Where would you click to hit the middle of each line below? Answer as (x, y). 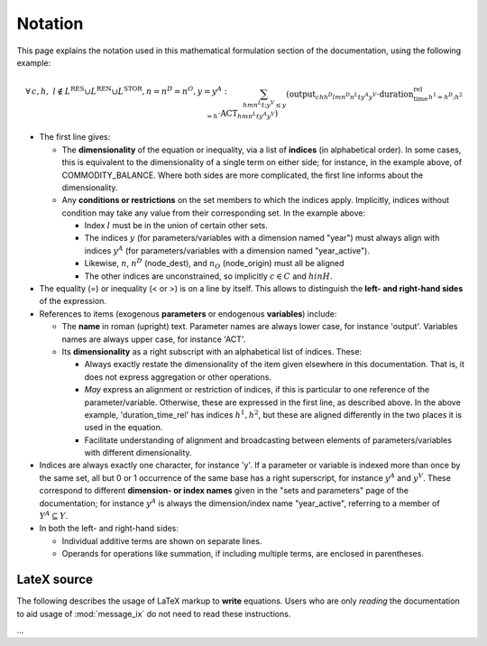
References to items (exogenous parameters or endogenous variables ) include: (188, 314)
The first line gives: (75, 137)
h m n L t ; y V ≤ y (264, 104)
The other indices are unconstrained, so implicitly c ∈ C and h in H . (208, 276)
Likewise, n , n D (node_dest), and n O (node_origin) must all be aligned (214, 264)
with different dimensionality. (138, 453)
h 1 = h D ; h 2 (446, 96)
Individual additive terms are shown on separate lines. (162, 540)
